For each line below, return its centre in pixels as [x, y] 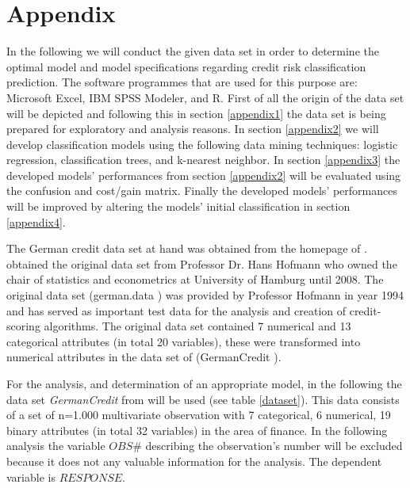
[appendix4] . [36, 221]
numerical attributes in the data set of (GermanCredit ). [144, 357]
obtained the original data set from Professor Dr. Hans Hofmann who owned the [202, 263]
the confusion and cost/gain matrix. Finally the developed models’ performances [202, 191]
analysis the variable [56, 446]
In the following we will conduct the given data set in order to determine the [193, 51]
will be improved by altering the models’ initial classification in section [178, 206]
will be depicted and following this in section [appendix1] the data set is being [196, 113]
